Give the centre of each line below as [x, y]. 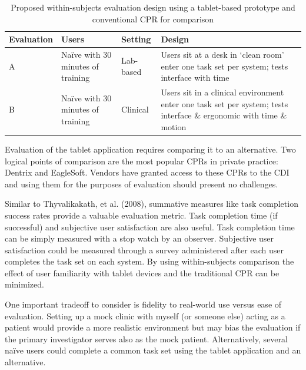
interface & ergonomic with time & [224, 115]
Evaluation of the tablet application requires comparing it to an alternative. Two [150, 149]
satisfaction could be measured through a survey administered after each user [144, 250]
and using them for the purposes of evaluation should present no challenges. [142, 184]
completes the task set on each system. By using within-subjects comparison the [149, 261]
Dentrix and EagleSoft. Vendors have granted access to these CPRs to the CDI [147, 172]
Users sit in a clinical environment [222, 92]
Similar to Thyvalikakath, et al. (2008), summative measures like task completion [152, 204]
